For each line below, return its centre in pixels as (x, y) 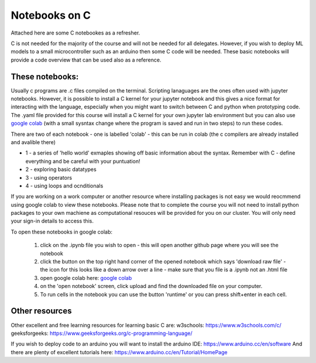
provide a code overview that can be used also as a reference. (86, 60)
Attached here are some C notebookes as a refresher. (75, 33)
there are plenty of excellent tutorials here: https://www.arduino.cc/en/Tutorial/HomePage (119, 352)
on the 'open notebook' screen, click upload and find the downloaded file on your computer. (151, 286)
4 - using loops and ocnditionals (64, 186)
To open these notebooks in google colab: (62, 232)
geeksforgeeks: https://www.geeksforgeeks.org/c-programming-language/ (102, 333)
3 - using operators (49, 177)
